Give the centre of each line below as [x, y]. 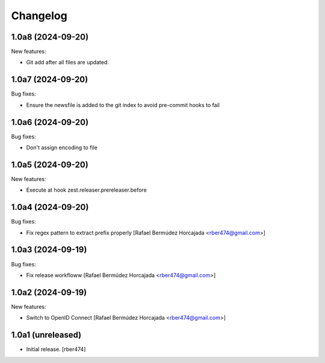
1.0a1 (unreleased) [46, 335]
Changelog [39, 16]
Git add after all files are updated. [68, 63]
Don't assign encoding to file [62, 148]
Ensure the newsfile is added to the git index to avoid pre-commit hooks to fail [123, 105]
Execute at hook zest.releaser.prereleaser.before [86, 190]
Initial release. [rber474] [56, 349]
